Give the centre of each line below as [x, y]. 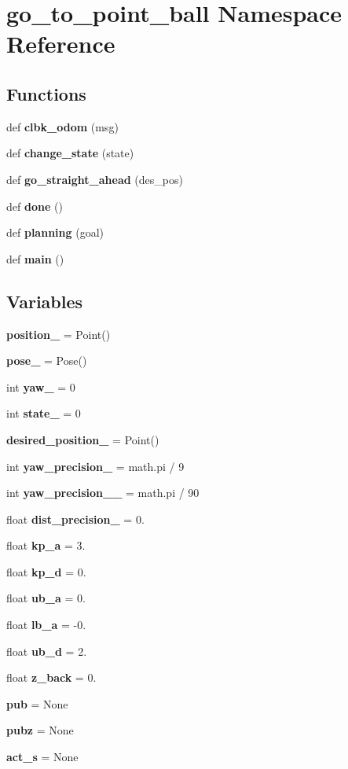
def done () [35, 206]
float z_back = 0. [51, 677]
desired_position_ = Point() [83, 439]
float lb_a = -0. [46, 625]
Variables [45, 301]
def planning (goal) [55, 232]
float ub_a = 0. [46, 598]
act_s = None [42, 757]
